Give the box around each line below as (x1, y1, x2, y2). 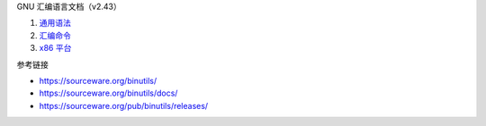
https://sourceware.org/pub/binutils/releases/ (39, 100, 209, 111)
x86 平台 (39, 43, 72, 54)
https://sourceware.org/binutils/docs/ (39, 88, 178, 98)
